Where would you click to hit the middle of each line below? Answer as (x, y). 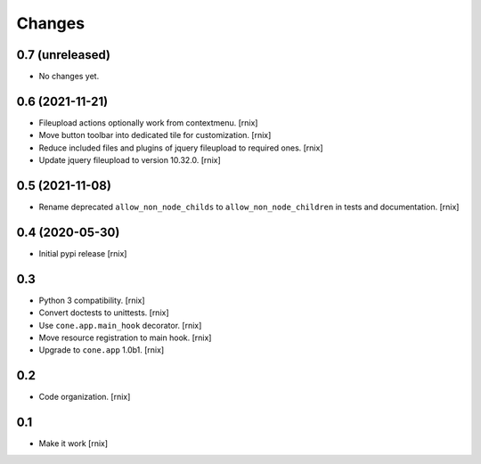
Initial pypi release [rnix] (83, 253)
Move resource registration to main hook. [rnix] (125, 338)
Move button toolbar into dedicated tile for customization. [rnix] (155, 135)
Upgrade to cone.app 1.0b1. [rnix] (102, 350)
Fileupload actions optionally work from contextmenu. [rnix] (148, 122)
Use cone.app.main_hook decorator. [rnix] (120, 325)
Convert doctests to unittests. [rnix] (104, 313)
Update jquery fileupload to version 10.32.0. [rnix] (130, 160)
